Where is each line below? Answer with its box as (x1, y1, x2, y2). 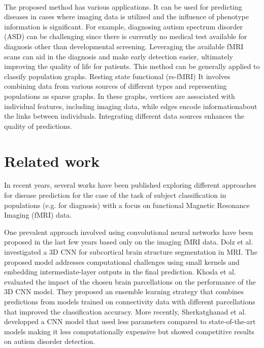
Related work (4, 150, 100, 171)
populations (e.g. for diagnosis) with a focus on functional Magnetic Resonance (4, 199, 250, 210)
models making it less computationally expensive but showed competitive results (4, 326, 254, 336)
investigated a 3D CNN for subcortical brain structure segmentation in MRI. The (4, 247, 258, 257)
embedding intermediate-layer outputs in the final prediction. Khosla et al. (4, 266, 236, 277)
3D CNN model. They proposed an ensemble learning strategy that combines (4, 286, 244, 297)
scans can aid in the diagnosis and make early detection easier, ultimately (4, 51, 233, 61)
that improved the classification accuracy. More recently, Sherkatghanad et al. (4, 306, 247, 317)
